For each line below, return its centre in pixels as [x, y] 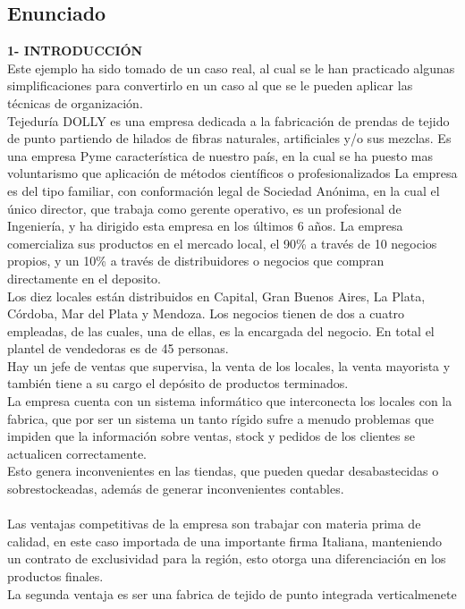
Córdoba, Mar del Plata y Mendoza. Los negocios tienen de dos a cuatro [206, 313]
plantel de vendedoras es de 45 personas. [118, 348]
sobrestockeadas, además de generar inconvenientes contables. [176, 489]
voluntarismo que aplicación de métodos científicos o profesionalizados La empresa [232, 173]
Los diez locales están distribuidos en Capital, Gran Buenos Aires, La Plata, [216, 296]
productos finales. [55, 576]
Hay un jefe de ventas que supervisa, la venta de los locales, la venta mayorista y [229, 365]
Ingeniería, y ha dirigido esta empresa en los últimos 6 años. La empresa [205, 226]
